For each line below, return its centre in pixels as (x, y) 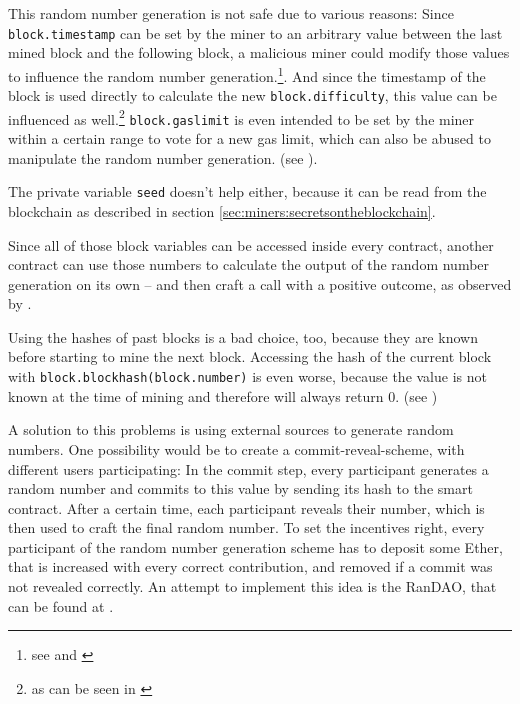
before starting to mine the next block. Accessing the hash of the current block (250, 356)
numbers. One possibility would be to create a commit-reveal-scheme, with (236, 448)
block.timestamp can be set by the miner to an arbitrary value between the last (255, 32)
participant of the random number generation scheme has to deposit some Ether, (255, 546)
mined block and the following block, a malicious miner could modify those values (259, 52)
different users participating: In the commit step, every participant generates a (248, 468)
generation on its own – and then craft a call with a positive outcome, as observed (260, 283)
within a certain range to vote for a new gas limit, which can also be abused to (249, 138)
